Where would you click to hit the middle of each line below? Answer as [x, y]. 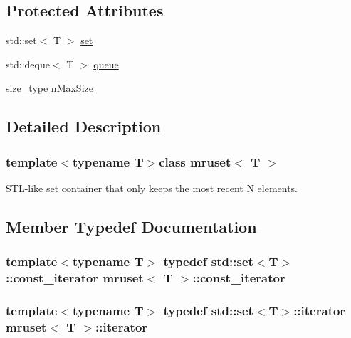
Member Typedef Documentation [131, 226]
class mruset [195, 161]
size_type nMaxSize [49, 88]
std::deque [28, 64]
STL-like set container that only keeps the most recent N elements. [152, 188]
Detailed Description [84, 126]
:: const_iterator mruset [75, 278]
